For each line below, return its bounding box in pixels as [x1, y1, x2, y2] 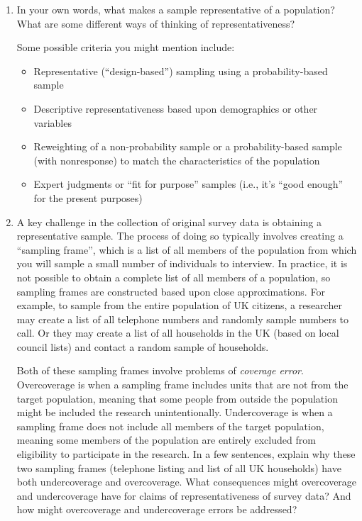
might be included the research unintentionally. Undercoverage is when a [16, 405, 333, 420]
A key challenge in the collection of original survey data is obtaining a [16, 214, 322, 229]
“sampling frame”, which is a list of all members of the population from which [16, 242, 357, 257]
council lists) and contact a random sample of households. [16, 339, 269, 354]
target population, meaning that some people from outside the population [16, 391, 338, 405]
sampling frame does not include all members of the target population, [16, 418, 324, 433]
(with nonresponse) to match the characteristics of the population [33, 152, 320, 167]
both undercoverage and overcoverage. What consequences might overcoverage [16, 474, 357, 489]
